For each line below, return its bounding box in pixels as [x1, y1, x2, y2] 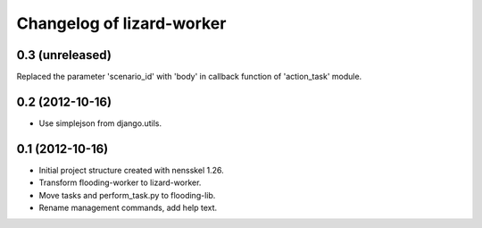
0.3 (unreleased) [16, 47, 112, 63]
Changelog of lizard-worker [16, 13, 227, 33]
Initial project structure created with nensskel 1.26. [38, 165, 224, 175]
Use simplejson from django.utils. [38, 117, 162, 129]
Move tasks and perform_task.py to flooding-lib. [38, 190, 216, 200]
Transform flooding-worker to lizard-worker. [38, 177, 202, 188]
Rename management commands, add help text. [38, 202, 218, 214]
